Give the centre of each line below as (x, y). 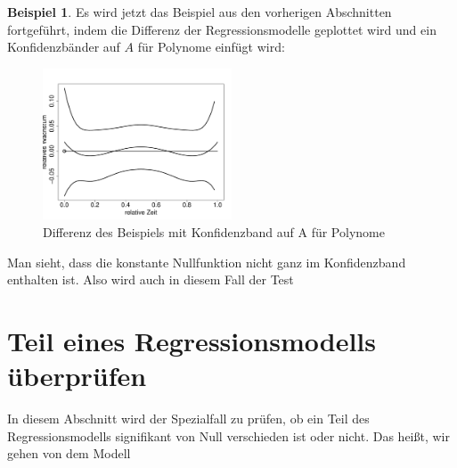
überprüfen (77, 376)
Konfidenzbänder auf (64, 47)
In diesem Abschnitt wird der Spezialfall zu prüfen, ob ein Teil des (188, 419)
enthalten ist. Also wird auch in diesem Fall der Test (151, 279)
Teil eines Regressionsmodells (192, 340)
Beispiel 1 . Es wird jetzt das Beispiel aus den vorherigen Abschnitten (200, 12)
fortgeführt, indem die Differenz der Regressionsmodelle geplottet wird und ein (222, 29)
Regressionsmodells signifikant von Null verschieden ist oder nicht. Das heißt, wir (228, 435)
